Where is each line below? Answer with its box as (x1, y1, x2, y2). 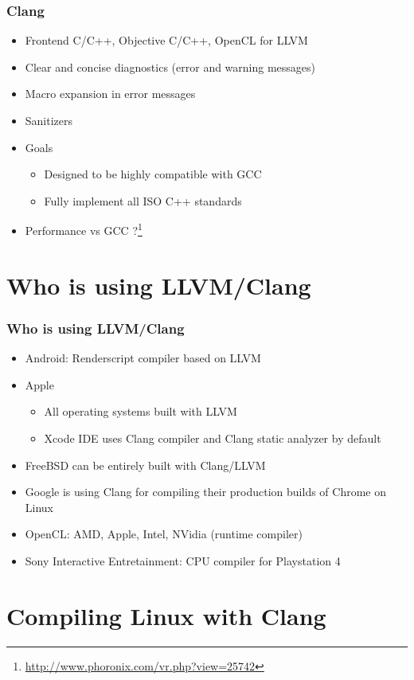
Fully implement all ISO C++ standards (44, 192, 242, 209)
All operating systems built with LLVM (44, 403, 237, 420)
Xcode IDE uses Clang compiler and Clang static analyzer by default (44, 430, 381, 446)
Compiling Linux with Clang (6, 599, 326, 631)
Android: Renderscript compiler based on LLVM (25, 350, 261, 366)
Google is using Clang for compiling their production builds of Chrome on (25, 483, 387, 500)
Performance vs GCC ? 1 (25, 220, 143, 239)
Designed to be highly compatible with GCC (44, 166, 262, 182)
